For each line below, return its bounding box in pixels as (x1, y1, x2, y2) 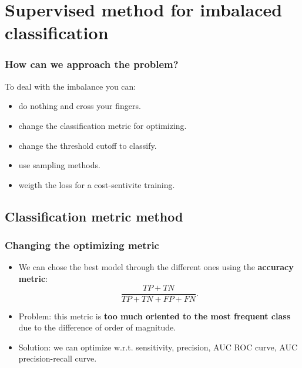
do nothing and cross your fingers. (18, 100, 141, 112)
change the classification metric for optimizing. (18, 119, 187, 131)
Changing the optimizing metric (5, 238, 159, 253)
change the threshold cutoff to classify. (18, 139, 157, 151)
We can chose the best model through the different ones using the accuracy (18, 261, 294, 273)
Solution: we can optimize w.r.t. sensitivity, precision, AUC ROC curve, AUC (18, 340, 297, 353)
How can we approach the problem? (5, 57, 179, 71)
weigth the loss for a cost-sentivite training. (18, 178, 175, 190)
